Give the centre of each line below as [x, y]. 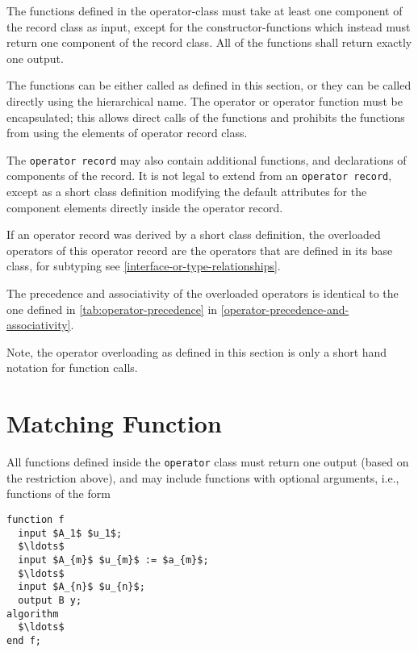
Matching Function [114, 423]
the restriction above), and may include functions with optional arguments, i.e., [203, 477]
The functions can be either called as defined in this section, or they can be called [209, 85]
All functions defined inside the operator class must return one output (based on [208, 462]
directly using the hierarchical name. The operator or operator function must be [205, 100]
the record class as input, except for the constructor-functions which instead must [209, 26]
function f [36, 519]
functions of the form [59, 493]
